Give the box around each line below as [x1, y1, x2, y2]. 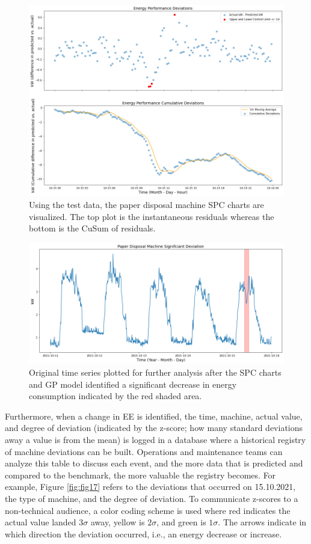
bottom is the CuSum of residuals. [29, 222, 156, 234]
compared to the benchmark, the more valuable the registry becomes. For [5, 468, 276, 481]
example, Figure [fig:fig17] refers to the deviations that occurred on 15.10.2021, [5, 480, 296, 493]
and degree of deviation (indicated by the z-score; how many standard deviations [5, 421, 303, 434]
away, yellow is [90, 516, 145, 528]
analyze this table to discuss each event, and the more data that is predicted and [5, 457, 303, 469]
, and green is [156, 516, 206, 528]
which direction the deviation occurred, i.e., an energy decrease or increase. [5, 527, 282, 540]
